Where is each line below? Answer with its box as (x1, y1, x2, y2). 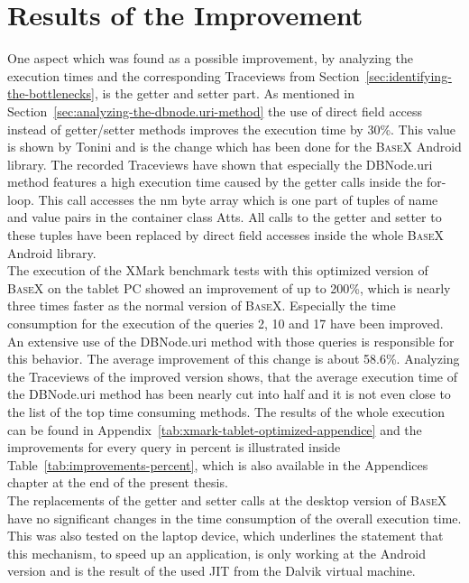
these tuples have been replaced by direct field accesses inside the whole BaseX (7, 226, 445, 245)
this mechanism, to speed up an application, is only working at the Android (7, 543, 426, 562)
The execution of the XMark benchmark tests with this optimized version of (7, 261, 428, 280)
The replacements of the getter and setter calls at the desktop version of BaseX (7, 490, 447, 509)
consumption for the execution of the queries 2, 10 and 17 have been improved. (7, 314, 444, 333)
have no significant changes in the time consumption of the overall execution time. (7, 508, 462, 527)
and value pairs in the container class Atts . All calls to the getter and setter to (7, 208, 442, 227)
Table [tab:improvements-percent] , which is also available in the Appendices (7, 455, 428, 474)
